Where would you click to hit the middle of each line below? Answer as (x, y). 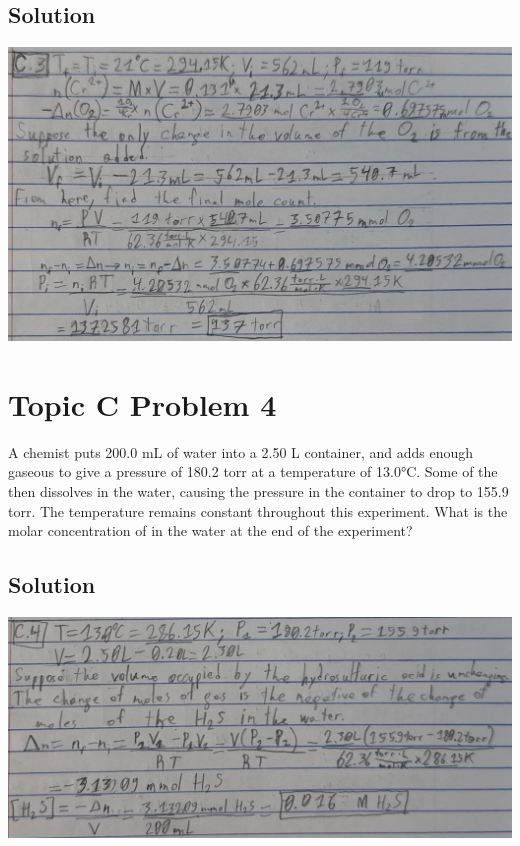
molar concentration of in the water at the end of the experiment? (210, 530)
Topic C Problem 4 (142, 403)
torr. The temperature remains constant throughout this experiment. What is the (258, 510)
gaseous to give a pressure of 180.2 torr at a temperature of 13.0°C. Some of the (253, 471)
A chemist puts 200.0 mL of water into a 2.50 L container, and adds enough (241, 451)
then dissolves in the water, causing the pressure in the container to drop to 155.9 (258, 490)
